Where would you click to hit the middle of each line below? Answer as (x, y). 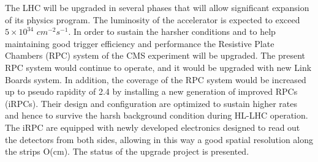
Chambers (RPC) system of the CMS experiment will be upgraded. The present (155, 55)
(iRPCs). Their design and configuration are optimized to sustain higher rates (151, 103)
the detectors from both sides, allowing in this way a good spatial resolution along (159, 139)
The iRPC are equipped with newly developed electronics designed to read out (153, 127)
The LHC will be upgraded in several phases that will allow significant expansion (157, 7)
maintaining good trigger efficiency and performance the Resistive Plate (140, 43)
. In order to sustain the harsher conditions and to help (172, 31)
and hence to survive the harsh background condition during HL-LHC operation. (157, 115)
